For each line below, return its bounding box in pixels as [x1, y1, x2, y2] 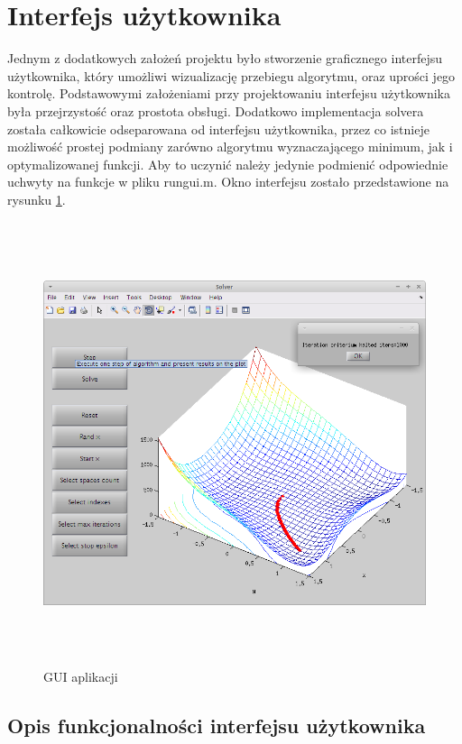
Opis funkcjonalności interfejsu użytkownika [7, 712, 426, 739]
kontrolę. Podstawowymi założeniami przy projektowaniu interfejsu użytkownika [7, 84, 450, 103]
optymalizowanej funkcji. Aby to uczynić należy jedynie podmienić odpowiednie [7, 154, 448, 173]
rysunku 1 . [7, 189, 66, 208]
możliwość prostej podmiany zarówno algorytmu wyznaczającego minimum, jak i [7, 137, 453, 156]
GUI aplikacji [43, 667, 118, 686]
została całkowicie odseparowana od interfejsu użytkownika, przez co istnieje [7, 119, 430, 138]
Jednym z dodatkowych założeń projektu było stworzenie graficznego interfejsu [7, 49, 443, 68]
